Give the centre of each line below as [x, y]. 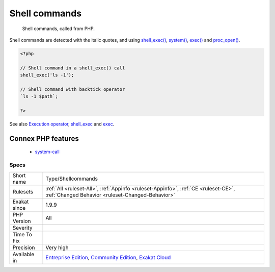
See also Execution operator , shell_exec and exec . [62, 124]
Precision [24, 248]
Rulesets [23, 191]
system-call [47, 152]
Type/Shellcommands [72, 179]
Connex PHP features [44, 139]
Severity [22, 228]
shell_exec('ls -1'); [47, 75]
